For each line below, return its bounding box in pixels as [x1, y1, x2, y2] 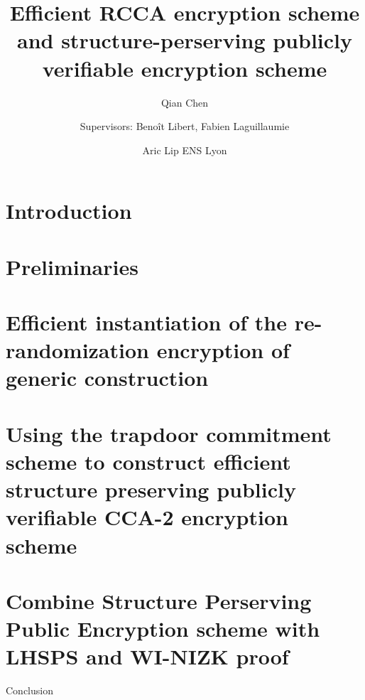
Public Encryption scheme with [6, 614, 320, 643]
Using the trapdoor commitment [6, 419, 332, 448]
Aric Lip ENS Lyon [142, 142, 227, 157]
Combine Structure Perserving [6, 586, 312, 615]
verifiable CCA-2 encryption [6, 502, 288, 532]
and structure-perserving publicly [17, 26, 352, 55]
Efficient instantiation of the [6, 308, 288, 337]
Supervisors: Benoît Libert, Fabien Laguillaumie [80, 119, 290, 134]
